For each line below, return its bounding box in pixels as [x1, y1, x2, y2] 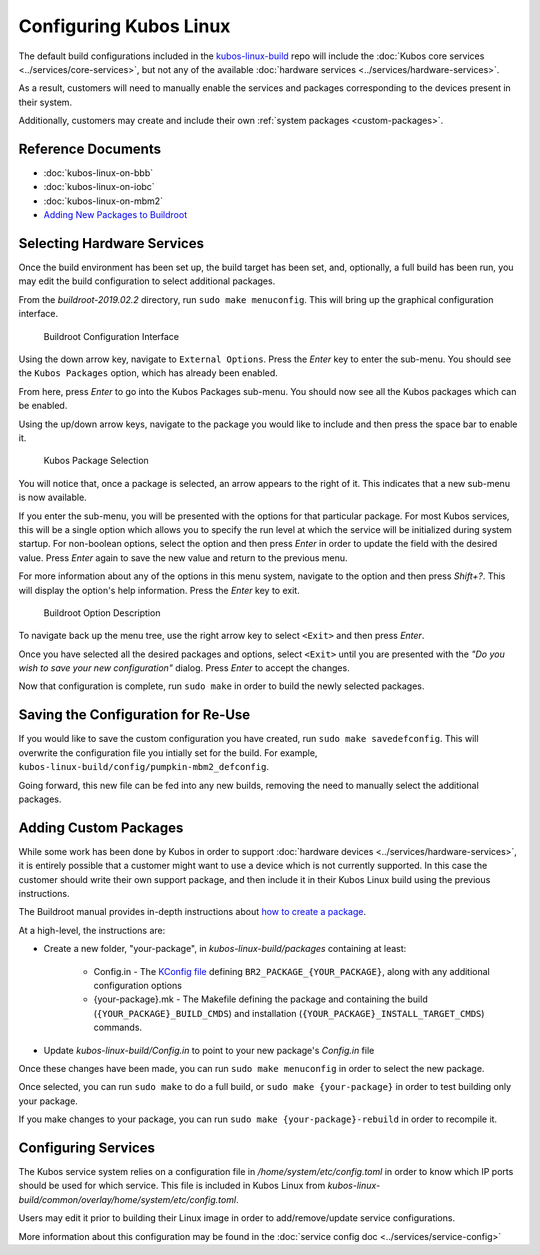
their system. [18, 96, 73, 108]
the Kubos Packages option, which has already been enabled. [18, 367, 279, 379]
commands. [93, 1021, 143, 1034]
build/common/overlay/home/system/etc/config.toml [18, 1193, 237, 1205]
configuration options [93, 979, 182, 991]
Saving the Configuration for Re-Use [18, 706, 251, 724]
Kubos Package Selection [43, 455, 149, 467]
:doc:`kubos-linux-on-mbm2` [43, 195, 164, 207]
